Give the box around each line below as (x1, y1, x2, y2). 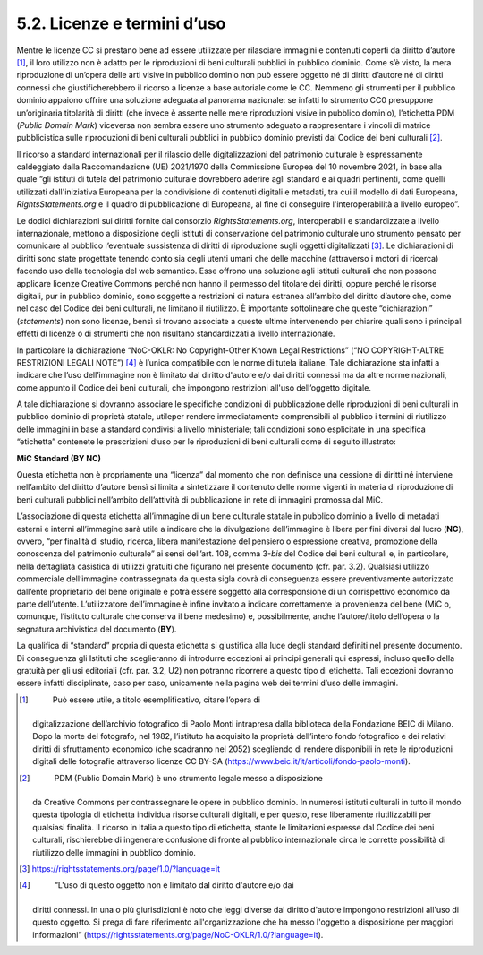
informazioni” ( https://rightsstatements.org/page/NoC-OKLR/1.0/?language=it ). (32, 929, 324, 940)
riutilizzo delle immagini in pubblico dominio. (32, 847, 197, 857)
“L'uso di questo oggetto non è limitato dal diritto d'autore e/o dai (54, 880, 294, 890)
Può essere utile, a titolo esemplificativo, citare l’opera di (52, 694, 261, 705)
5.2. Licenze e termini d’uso (16, 13, 226, 33)
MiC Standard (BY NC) (16, 452, 102, 463)
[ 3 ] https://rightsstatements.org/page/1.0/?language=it (19, 863, 221, 873)
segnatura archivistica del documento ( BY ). (16, 624, 177, 634)
